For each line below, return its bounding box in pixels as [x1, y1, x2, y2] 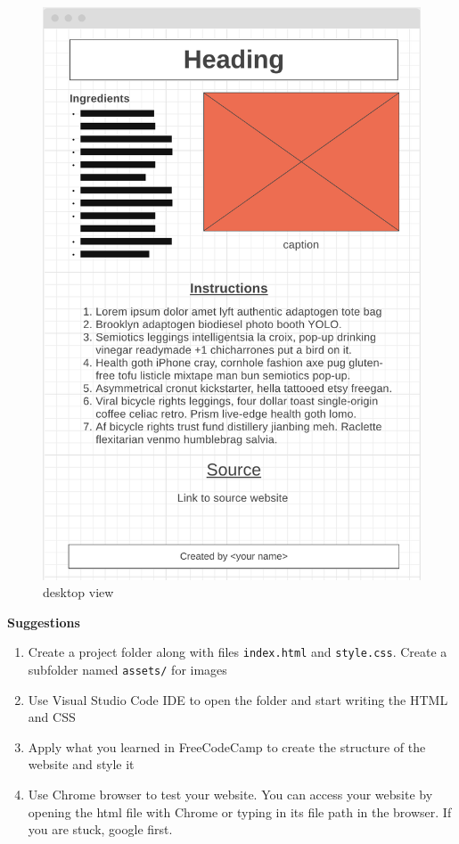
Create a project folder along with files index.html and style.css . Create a [28, 643, 447, 661]
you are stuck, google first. [28, 820, 173, 839]
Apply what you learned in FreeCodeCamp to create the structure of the [28, 737, 426, 756]
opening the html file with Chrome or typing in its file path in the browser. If [28, 802, 452, 821]
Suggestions [7, 612, 80, 631]
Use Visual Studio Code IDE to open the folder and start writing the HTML [28, 690, 448, 709]
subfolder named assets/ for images [28, 660, 227, 679]
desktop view [43, 583, 114, 602]
